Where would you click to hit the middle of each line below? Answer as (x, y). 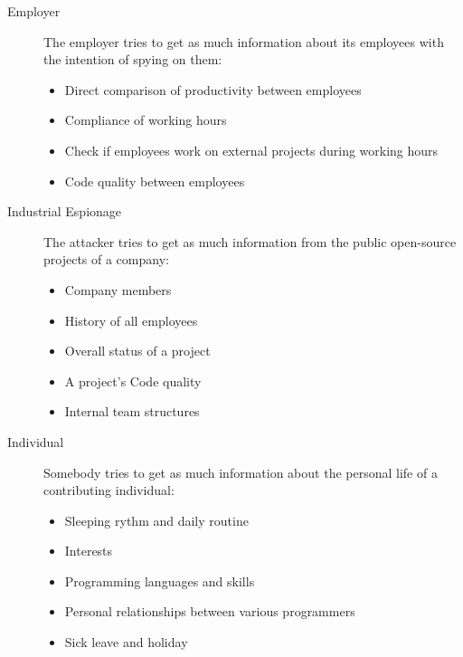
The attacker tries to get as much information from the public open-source (250, 241)
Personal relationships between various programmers (210, 611)
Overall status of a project (137, 351)
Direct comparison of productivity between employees (213, 89)
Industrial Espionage (65, 211)
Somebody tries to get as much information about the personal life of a (241, 472)
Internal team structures (132, 411)
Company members (118, 289)
